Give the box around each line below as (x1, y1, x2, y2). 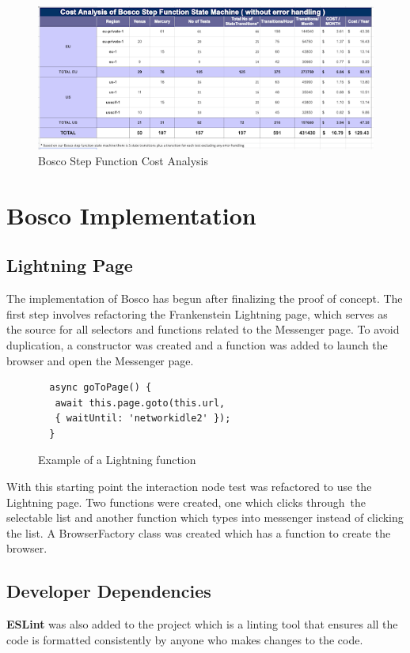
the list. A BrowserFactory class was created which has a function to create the (6, 524, 391, 541)
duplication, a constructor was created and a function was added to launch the (6, 336, 388, 353)
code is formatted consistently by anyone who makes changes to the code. (6, 631, 363, 647)
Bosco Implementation (6, 198, 256, 231)
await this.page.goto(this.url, (55, 397, 226, 409)
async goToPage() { (49, 382, 152, 394)
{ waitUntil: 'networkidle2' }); (55, 413, 231, 425)
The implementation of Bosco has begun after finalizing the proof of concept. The (6, 290, 403, 307)
